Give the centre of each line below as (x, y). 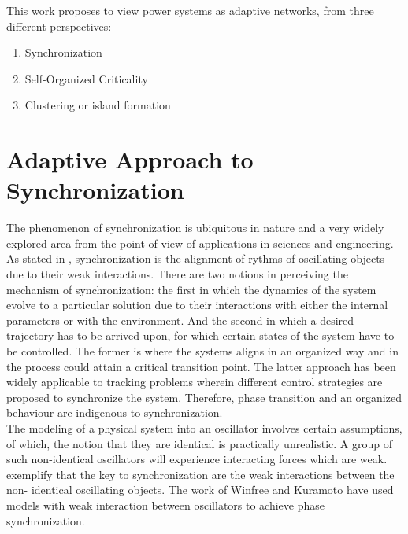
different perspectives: (59, 26)
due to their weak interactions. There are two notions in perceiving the (177, 274)
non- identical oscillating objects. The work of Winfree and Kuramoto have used (200, 490)
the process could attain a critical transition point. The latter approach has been (201, 366)
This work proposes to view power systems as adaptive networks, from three (190, 10)
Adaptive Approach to (130, 159)
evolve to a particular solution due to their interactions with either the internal (197, 305)
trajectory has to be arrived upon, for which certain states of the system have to (200, 335)
